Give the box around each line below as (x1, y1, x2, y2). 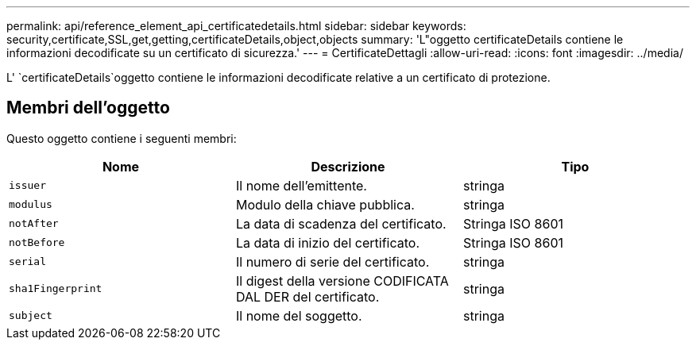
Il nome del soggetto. (235, 307, 362, 324)
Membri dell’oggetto (6, 98, 170, 118)
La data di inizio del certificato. (235, 234, 420, 251)
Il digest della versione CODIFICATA (235, 272, 449, 289)
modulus (9, 198, 52, 211)
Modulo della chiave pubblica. (235, 196, 415, 213)
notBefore (9, 236, 65, 249)
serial (9, 256, 46, 268)
